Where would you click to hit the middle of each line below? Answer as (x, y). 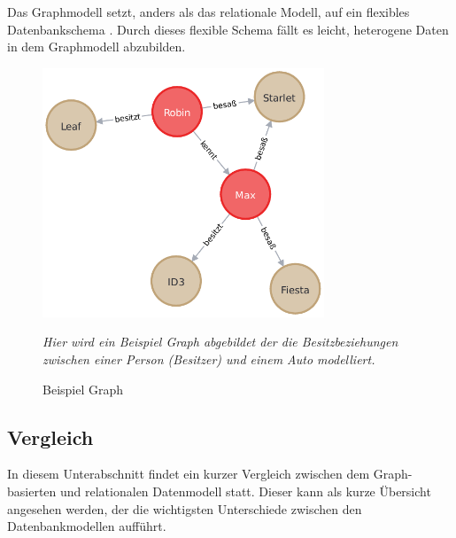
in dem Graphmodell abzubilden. (97, 47)
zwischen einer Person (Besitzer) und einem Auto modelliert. (209, 359)
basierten (32, 491)
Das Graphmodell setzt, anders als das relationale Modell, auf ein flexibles (209, 12)
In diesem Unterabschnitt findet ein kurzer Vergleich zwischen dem (189, 474)
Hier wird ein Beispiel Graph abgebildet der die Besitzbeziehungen (220, 342)
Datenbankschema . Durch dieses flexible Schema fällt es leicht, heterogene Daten (228, 29)
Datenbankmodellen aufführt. (87, 526)
